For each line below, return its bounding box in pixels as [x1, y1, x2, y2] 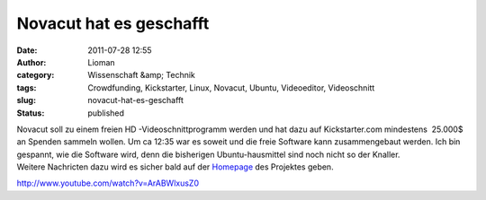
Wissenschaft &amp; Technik [87, 70, 195, 81]
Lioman [87, 57, 116, 67]
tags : [16, 82, 37, 93]
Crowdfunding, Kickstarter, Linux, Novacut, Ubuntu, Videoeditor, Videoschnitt [87, 82, 375, 93]
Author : [16, 57, 47, 67]
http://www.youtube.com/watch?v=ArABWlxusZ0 [16, 178, 200, 188]
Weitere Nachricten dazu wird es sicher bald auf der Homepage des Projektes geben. [16, 161, 334, 172]
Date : [16, 45, 38, 56]
